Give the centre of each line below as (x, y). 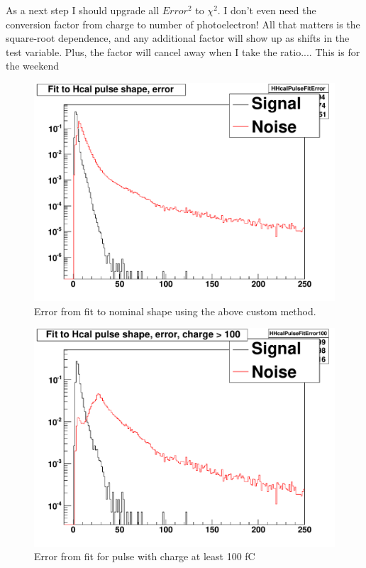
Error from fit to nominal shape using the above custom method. (175, 311)
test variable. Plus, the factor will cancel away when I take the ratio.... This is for (183, 51)
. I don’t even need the (267, 10)
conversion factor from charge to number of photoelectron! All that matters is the (183, 24)
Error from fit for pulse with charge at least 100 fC (145, 556)
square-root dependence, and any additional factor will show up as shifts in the (178, 38)
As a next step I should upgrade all (83, 10)
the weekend (33, 66)
